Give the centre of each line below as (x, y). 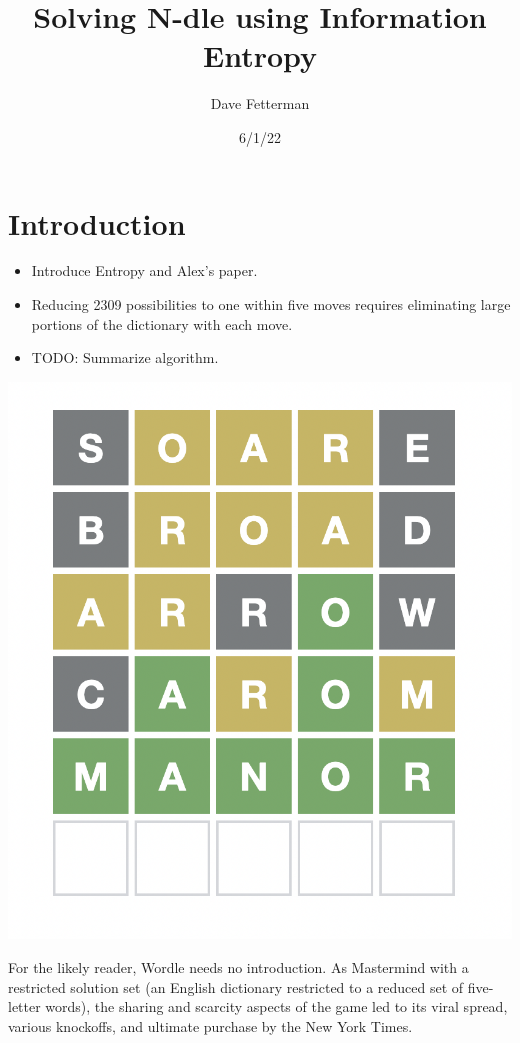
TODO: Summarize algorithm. (125, 357)
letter (24, 1006)
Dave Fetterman (260, 103)
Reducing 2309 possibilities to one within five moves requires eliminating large (271, 304)
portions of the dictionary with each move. (162, 323)
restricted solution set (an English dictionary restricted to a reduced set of (236, 986)
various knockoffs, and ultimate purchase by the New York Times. (210, 1025)
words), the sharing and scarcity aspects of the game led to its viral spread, (276, 1006)
